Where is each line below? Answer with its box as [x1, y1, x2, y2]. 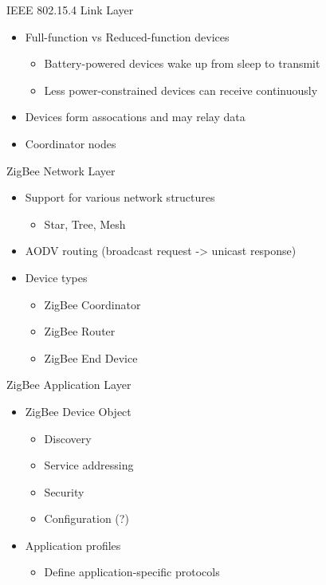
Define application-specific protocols [44, 563, 220, 580]
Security [44, 483, 84, 500]
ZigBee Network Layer [6, 162, 116, 179]
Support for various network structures [25, 189, 215, 206]
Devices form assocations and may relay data [25, 108, 245, 125]
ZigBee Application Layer [6, 376, 132, 393]
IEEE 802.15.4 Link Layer [6, 2, 134, 18]
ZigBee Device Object [25, 402, 132, 419]
